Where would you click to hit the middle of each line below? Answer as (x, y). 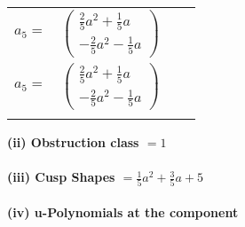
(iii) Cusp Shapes (61, 177)
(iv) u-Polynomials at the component (123, 212)
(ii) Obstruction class (73, 141)
